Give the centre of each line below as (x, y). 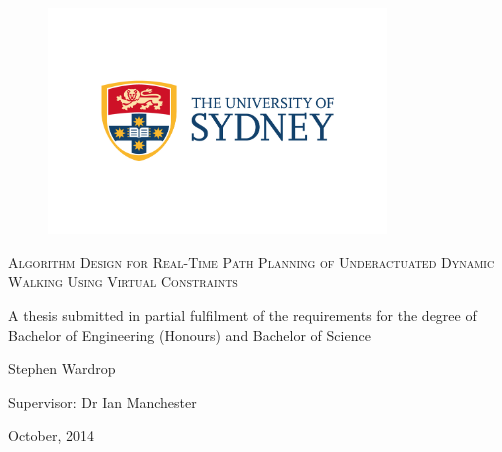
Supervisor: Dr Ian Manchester (102, 401)
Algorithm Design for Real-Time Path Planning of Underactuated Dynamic (251, 261)
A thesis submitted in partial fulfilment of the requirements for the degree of (242, 314)
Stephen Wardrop (62, 368)
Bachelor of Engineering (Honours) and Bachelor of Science (189, 334)
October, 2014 (51, 435)
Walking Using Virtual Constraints (123, 281)
